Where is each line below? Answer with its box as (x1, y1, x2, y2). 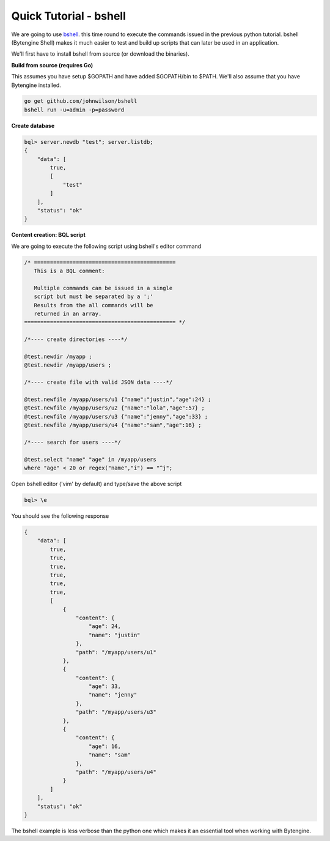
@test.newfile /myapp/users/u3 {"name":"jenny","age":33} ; (24, 413, 208, 420)
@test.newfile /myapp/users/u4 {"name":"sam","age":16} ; (24, 422, 202, 428)
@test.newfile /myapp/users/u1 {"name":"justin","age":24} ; (24, 395, 211, 403)
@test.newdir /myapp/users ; (24, 362, 112, 368)
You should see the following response (11, 512, 109, 520)
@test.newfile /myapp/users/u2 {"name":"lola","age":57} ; (24, 405, 205, 411)
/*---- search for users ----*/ (24, 438, 122, 446)
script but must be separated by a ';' (34, 293, 153, 300)
